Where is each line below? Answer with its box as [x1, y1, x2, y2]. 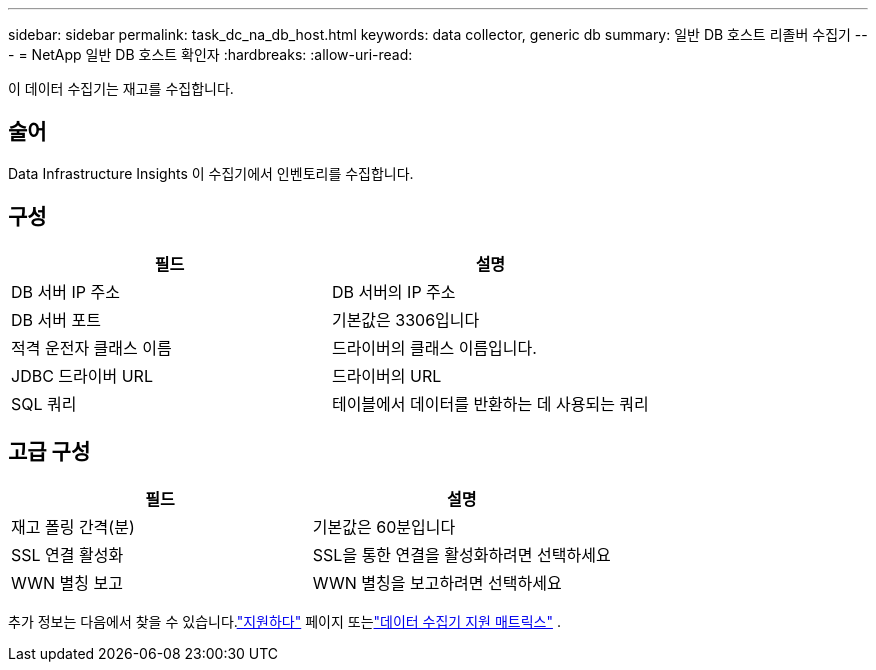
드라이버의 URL [331, 365, 442, 386]
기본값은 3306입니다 [331, 309, 480, 330]
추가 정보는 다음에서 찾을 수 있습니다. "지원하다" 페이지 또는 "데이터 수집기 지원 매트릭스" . [8, 612, 561, 630]
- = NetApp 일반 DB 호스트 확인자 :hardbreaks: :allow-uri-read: [8, 46, 413, 63]
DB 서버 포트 [11, 309, 101, 330]
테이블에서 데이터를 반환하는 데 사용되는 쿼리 [331, 393, 649, 414]
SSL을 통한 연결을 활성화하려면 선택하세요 [312, 544, 611, 565]
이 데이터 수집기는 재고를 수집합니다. [8, 80, 234, 97]
